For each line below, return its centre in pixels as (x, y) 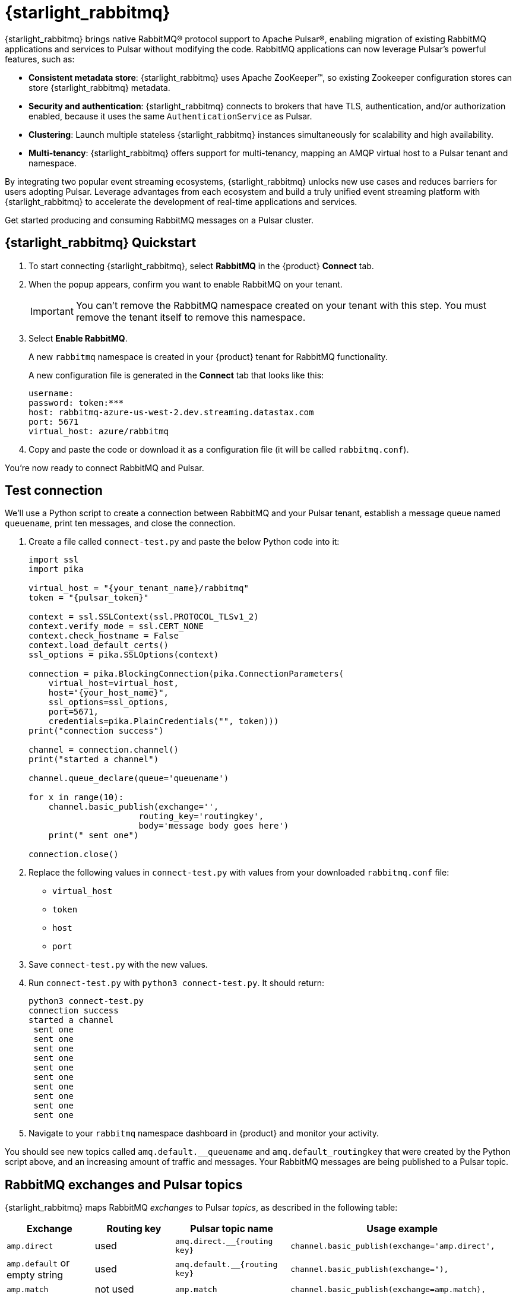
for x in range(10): (76, 797)
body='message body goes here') (214, 826)
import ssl (54, 560)
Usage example (402, 1229)
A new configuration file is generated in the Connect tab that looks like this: (176, 375)
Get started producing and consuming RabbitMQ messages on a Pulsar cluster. (159, 220)
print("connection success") (96, 731)
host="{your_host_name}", (109, 693)
